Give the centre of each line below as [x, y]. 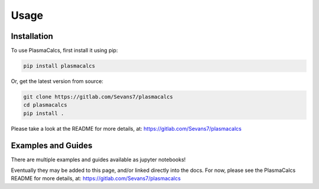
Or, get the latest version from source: [57, 81]
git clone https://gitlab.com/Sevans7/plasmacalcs [98, 97]
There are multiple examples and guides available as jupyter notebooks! [98, 160]
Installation [32, 36]
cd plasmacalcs [45, 105]
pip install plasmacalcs [59, 66]
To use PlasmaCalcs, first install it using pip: [64, 51]
